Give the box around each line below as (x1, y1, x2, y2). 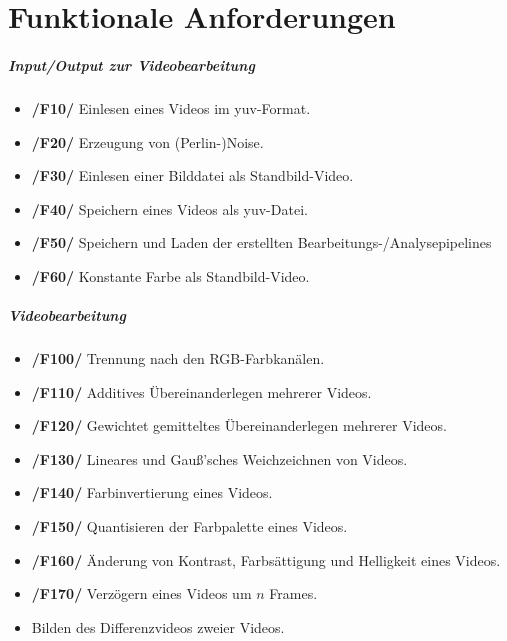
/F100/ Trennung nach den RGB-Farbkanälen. (31, 348, 325, 369)
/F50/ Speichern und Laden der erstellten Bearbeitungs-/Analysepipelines (31, 232, 492, 253)
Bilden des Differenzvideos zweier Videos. (31, 616, 285, 637)
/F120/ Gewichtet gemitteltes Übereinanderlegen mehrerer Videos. (31, 415, 447, 436)
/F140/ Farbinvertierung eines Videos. (31, 482, 273, 503)
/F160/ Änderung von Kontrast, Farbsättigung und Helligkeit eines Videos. (31, 549, 501, 570)
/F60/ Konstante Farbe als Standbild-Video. (31, 265, 310, 286)
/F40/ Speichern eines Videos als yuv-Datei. (31, 198, 308, 219)
